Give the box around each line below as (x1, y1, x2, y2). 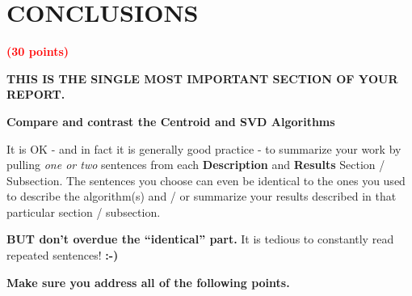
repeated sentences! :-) (6, 247, 119, 264)
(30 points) (6, 43, 69, 60)
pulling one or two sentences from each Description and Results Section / (6, 156, 385, 173)
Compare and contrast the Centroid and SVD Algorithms (6, 112, 335, 129)
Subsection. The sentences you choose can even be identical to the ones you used (6, 171, 406, 188)
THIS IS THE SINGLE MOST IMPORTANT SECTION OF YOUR (6, 70, 398, 87)
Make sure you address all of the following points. (6, 273, 290, 290)
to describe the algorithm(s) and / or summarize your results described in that (6, 188, 397, 205)
